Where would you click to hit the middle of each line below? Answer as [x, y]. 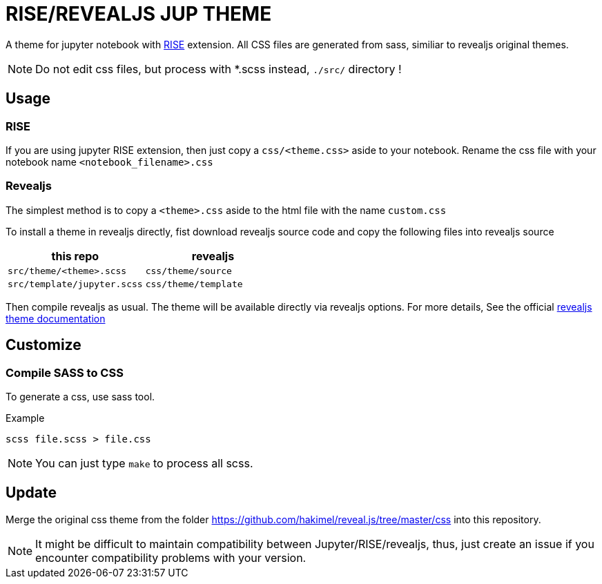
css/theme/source [188, 271]
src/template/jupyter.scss [75, 284]
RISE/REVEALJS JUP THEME [139, 14]
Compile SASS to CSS [65, 372]
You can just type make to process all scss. [144, 463]
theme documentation [56, 318]
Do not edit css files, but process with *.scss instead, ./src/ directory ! [219, 69]
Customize [43, 345]
